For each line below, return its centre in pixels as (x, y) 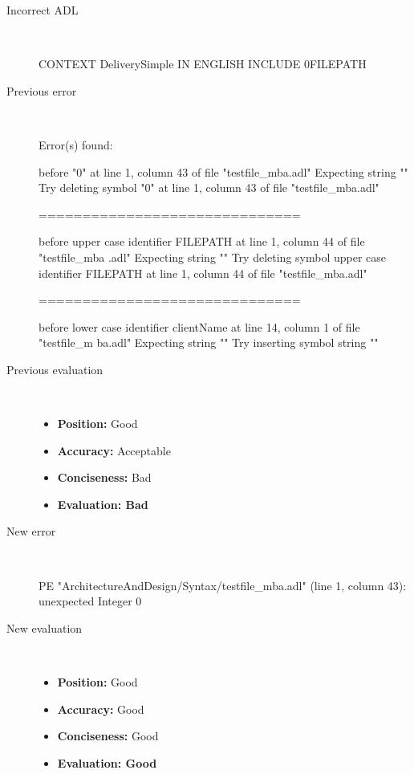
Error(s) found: (76, 144)
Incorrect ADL (43, 10)
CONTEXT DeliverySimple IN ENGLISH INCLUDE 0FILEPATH (203, 64)
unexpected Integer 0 (90, 601)
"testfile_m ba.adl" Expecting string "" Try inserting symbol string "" (209, 342)
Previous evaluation (55, 369)
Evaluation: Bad (103, 504)
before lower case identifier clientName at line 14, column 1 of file (199, 326)
